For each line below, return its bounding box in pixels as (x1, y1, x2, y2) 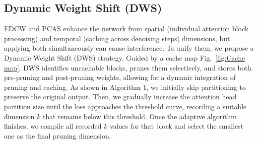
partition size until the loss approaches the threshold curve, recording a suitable (4, 101, 247, 111)
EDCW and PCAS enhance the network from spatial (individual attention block (4, 23, 249, 34)
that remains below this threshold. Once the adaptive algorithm (43, 111, 237, 121)
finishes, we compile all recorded (4, 121, 102, 131)
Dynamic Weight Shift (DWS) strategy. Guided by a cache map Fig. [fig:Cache (4, 52, 245, 63)
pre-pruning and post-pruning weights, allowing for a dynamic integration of (4, 72, 236, 82)
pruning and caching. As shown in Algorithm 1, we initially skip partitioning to (4, 81, 246, 92)
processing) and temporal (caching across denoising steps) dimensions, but (4, 33, 230, 43)
